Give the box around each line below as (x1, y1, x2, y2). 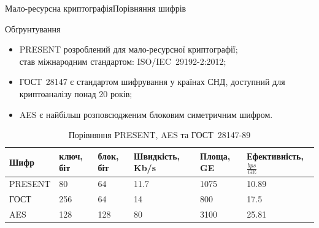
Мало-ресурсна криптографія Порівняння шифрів (5, 2, 186, 14)
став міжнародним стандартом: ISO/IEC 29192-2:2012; (19, 54, 226, 67)
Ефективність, (247, 149, 304, 162)
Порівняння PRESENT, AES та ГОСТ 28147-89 (68, 128, 251, 141)
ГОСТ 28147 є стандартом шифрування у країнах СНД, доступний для (19, 75, 285, 88)
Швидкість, (134, 149, 180, 162)
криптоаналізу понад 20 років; (19, 87, 133, 100)
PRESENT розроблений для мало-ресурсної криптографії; (19, 43, 238, 56)
